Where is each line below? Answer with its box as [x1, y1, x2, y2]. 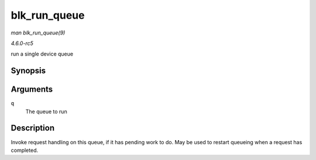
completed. [11, 147, 38, 154]
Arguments [11, 85, 53, 95]
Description [11, 123, 55, 133]
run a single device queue [11, 50, 73, 58]
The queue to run [25, 108, 67, 115]
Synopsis [11, 66, 46, 76]
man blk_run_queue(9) [11, 29, 66, 36]
